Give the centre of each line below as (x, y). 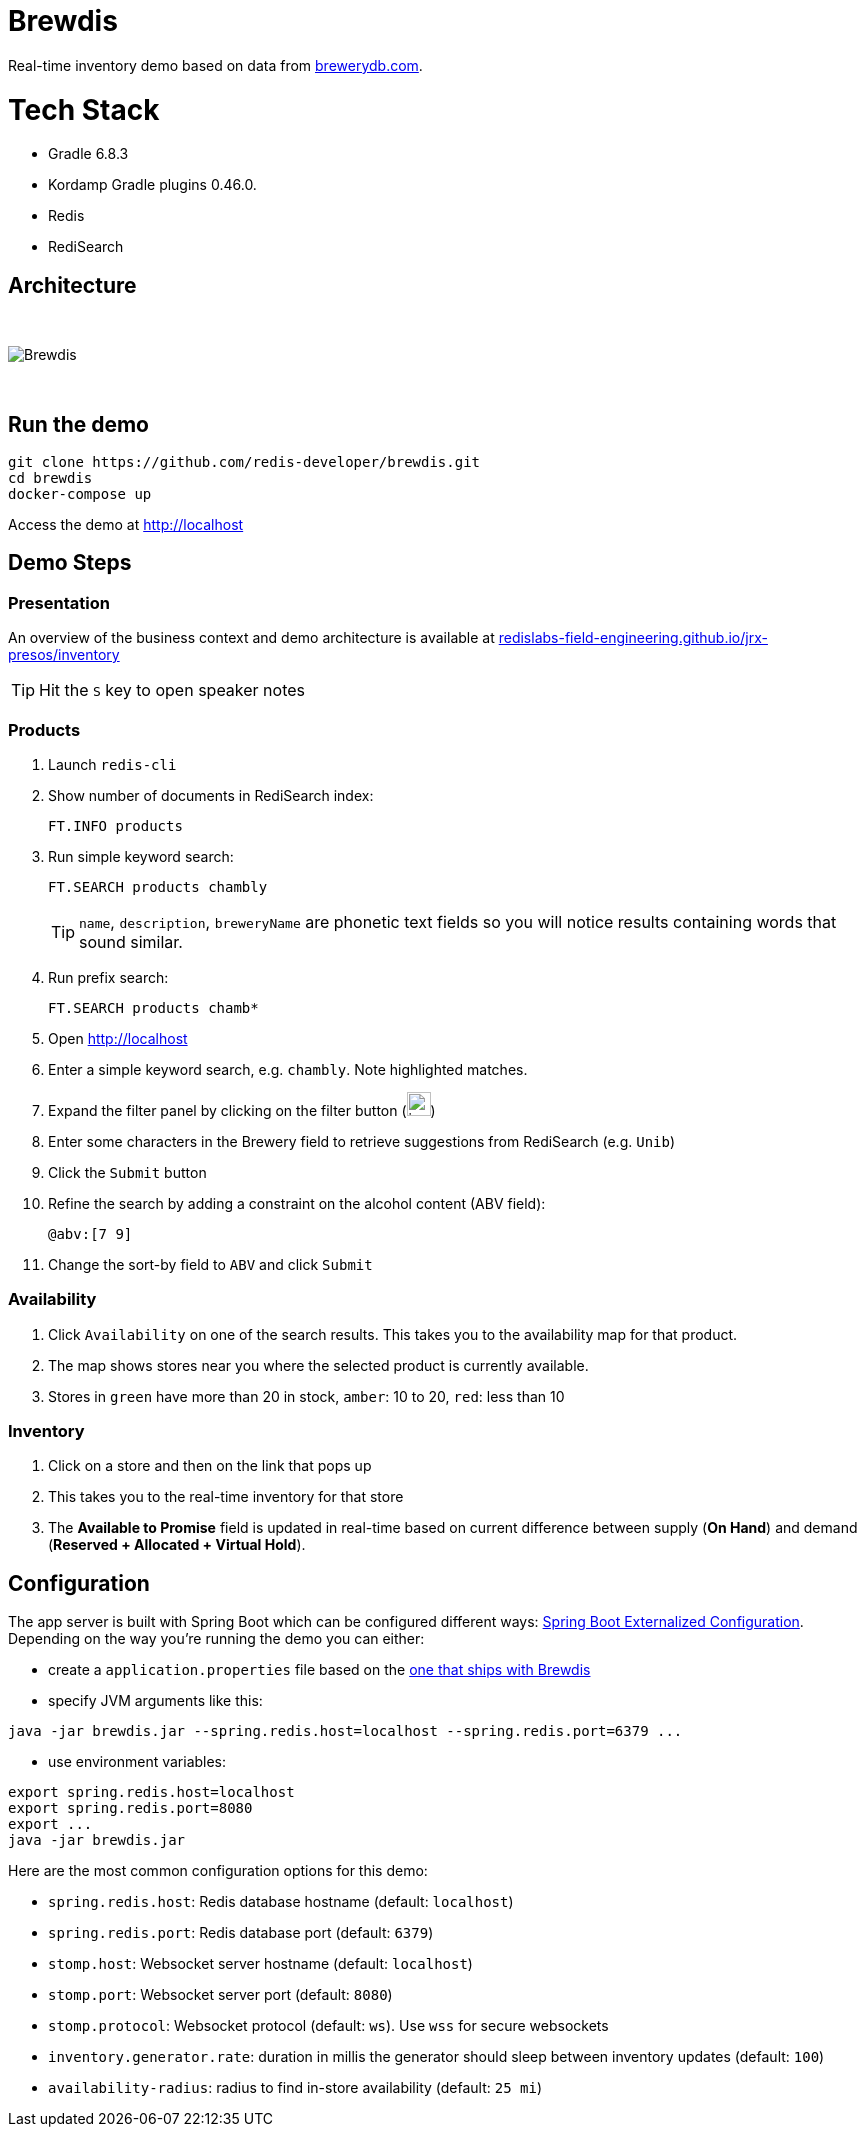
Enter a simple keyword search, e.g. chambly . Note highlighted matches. (288, 1069)
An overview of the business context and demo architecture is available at (251, 638)
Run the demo (79, 424)
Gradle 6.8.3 (88, 154)
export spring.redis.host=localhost (151, 1792)
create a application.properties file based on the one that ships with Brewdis (319, 1670)
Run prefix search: (108, 977)
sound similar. (131, 941)
